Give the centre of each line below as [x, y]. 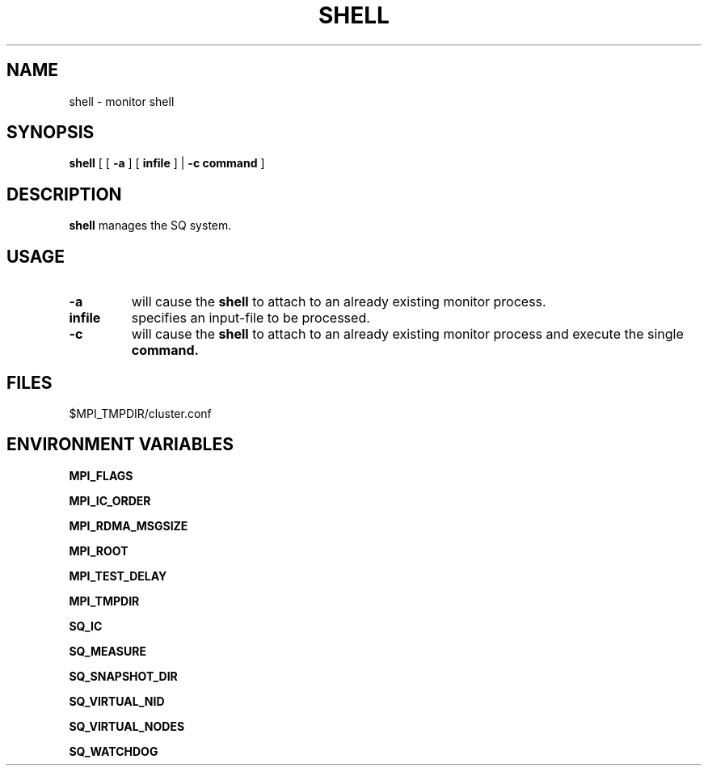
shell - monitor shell [122, 101]
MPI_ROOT [99, 551]
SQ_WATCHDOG [114, 751]
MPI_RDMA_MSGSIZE [129, 525]
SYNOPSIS [51, 133]
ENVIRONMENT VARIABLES [120, 445]
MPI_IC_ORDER [110, 500]
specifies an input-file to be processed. [251, 318]
